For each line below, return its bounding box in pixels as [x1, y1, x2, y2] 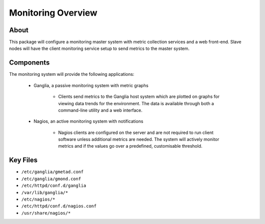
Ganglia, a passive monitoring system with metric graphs [33, 82, 149, 88]
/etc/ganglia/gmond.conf [21, 176, 81, 181]
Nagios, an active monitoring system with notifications [33, 118, 143, 124]
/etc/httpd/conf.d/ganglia [21, 183, 86, 188]
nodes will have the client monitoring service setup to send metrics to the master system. [9, 45, 190, 51]
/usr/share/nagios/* [21, 210, 71, 216]
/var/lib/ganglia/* [21, 190, 68, 195]
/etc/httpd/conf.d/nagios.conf [21, 203, 97, 209]
